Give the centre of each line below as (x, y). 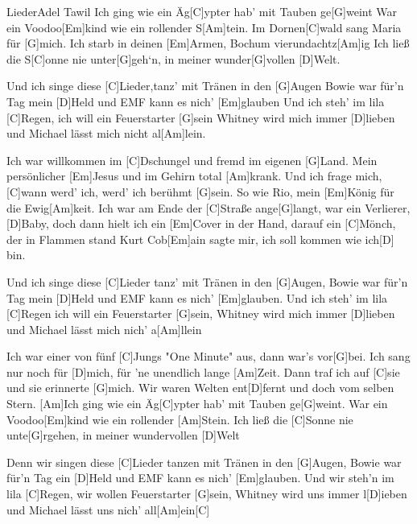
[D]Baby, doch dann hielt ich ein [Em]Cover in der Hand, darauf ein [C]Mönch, (201, 223)
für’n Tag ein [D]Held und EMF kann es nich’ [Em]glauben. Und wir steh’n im (200, 478)
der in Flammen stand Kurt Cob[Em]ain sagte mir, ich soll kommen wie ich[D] (200, 239)
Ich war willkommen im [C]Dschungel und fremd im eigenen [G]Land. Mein (192, 160)
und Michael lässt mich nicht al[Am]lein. (106, 133)
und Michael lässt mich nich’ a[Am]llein (104, 329)
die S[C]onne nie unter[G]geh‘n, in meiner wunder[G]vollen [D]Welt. (173, 58)
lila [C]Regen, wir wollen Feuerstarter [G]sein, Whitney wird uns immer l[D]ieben (207, 494)
